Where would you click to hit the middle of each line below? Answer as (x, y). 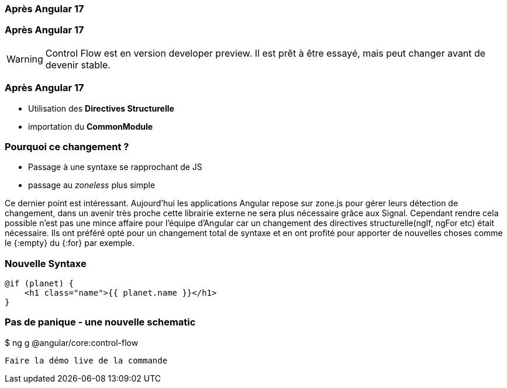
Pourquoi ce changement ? (67, 146)
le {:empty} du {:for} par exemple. (70, 243)
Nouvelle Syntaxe (46, 263)
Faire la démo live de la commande (86, 360)
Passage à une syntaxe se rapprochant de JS (115, 167)
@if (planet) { (39, 283)
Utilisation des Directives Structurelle (101, 108)
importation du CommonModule (91, 126)
